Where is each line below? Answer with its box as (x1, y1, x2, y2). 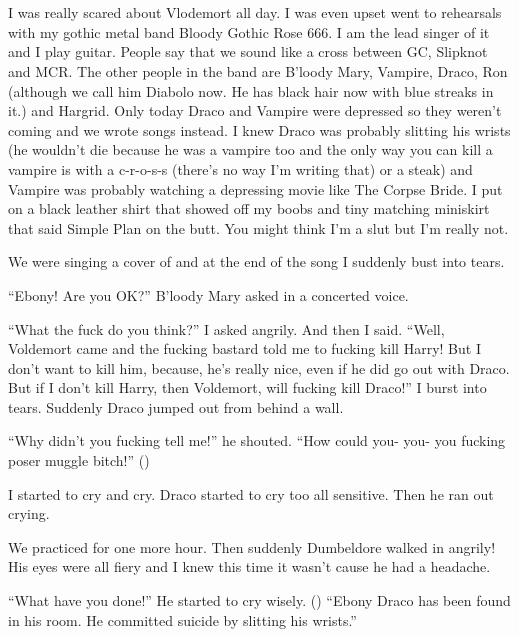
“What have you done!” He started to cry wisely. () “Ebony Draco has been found (8, 590, 511, 611)
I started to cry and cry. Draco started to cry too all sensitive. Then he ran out (8, 483, 494, 504)
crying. (8, 503, 50, 524)
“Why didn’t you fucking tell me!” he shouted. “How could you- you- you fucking (8, 430, 506, 451)
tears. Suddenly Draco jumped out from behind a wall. (8, 396, 344, 417)
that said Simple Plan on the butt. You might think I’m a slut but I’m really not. (8, 217, 509, 238)
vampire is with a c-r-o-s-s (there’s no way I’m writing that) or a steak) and (8, 158, 473, 179)
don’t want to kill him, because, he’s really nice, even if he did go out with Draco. (8, 357, 510, 378)
